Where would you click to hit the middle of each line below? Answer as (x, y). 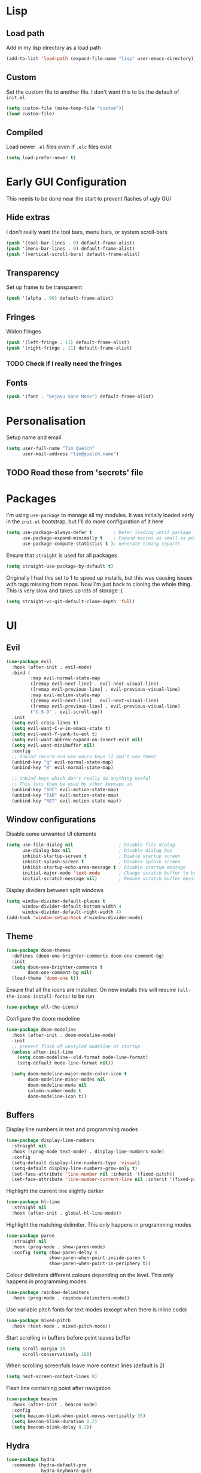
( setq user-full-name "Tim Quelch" (51, 449)
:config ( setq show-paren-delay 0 (54, 1253)
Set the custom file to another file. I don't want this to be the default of (93, 92)
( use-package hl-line (33, 1202)
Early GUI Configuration (66, 182)
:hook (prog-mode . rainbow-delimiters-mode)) (71, 1298)
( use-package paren (31, 1236)
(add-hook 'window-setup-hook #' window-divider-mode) (75, 918)
